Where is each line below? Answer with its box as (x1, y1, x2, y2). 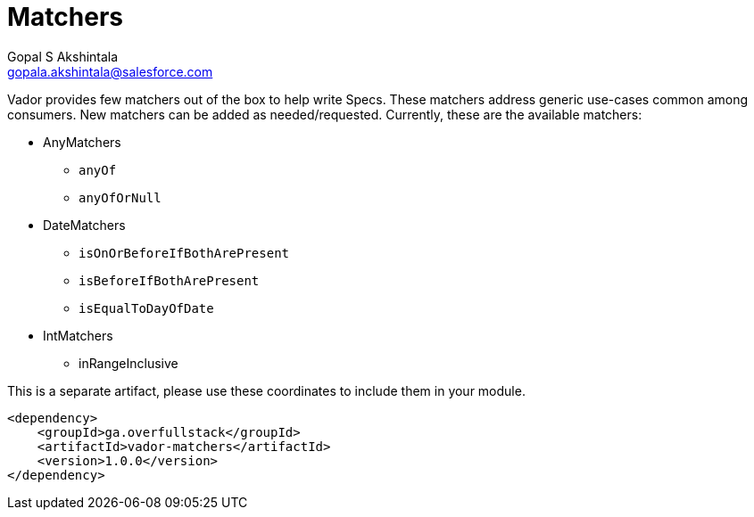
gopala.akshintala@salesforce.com (7, 63, 213, 79)
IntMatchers (43, 327, 113, 343)
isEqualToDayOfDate (79, 300, 214, 316)
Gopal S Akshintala (7, 48, 119, 64)
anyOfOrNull (79, 190, 162, 205)
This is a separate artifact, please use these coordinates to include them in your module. (7, 382, 526, 398)
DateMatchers (43, 217, 126, 233)
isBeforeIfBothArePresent (79, 273, 260, 288)
